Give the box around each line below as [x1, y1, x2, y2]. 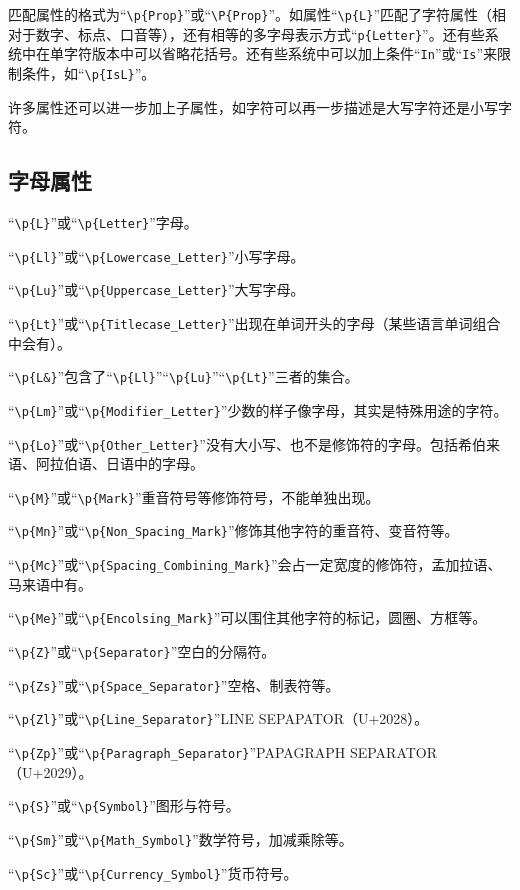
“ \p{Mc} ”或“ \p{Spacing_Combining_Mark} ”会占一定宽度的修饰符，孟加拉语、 [8, 554, 502, 575]
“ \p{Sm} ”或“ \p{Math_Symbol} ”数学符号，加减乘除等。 [8, 828, 353, 849]
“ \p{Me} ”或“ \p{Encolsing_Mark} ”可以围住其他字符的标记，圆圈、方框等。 [8, 607, 487, 628]
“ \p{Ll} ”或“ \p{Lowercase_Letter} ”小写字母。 [8, 245, 305, 266]
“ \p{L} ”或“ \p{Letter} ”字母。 [8, 212, 198, 233]
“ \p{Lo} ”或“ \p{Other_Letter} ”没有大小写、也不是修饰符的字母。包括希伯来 [8, 433, 500, 454]
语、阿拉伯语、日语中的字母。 [8, 453, 204, 474]
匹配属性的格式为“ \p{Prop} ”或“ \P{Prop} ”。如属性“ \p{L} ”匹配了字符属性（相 [8, 4, 507, 24]
